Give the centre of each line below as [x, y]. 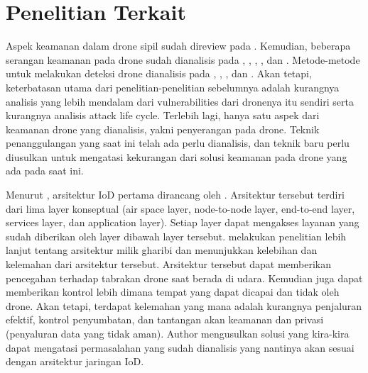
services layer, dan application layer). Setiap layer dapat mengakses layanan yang [183, 222]
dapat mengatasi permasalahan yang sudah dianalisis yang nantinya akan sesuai [180, 347]
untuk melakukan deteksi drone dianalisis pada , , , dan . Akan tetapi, [159, 73]
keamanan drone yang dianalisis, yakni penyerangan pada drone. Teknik [163, 129]
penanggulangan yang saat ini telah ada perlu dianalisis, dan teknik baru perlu [178, 143]
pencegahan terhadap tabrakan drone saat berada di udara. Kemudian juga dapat [184, 278]
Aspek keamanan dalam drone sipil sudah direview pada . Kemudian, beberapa [178, 46]
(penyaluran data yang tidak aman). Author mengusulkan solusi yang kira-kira [178, 333]
